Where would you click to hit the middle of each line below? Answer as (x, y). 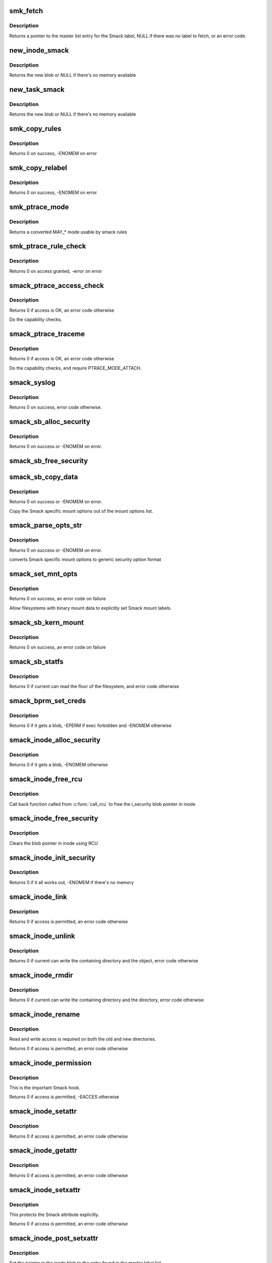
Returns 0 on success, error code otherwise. (56, 407)
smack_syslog (32, 382)
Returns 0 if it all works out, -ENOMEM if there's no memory (72, 882)
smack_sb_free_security (49, 460)
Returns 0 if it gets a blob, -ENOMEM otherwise (59, 765)
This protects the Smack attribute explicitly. (54, 1215)
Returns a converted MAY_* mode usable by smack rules (68, 232)
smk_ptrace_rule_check (48, 246)
